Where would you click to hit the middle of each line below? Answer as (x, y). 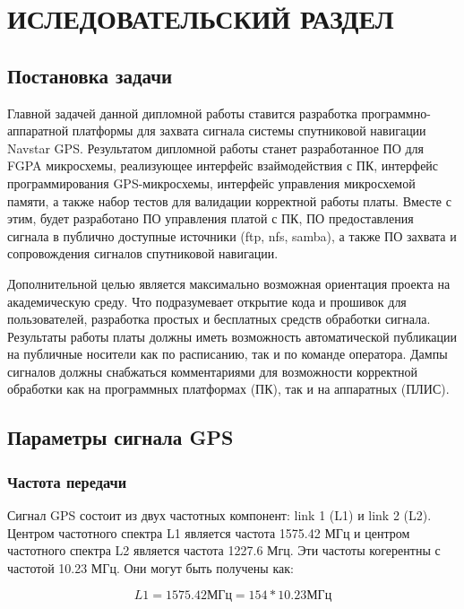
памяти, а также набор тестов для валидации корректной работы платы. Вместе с (229, 200)
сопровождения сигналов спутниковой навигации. (143, 253)
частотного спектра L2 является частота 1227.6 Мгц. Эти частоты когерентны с (224, 550)
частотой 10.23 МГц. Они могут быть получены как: (150, 567)
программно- (396, 113)
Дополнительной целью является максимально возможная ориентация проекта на (229, 283)
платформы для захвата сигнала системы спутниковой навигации (249, 130)
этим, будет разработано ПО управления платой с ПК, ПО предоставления (211, 218)
